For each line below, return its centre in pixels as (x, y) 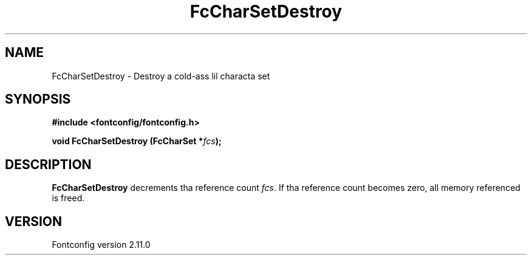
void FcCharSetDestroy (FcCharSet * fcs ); (137, 141)
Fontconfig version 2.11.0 (101, 245)
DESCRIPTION (48, 164)
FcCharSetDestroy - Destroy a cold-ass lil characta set (161, 76)
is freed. (68, 198)
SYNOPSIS (38, 99)
